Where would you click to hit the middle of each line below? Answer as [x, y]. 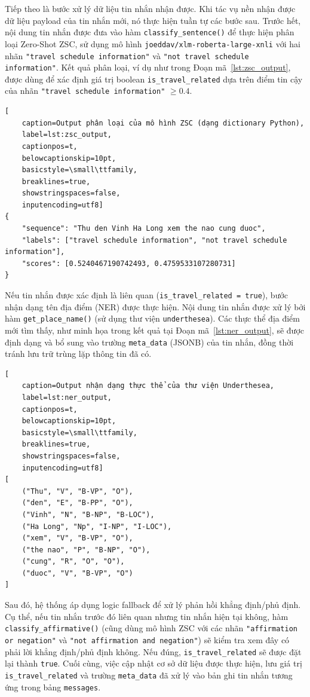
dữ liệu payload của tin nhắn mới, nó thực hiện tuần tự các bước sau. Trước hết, [153, 20]
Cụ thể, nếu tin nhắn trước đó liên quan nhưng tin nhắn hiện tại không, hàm [147, 616]
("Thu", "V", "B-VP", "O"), [77, 491]
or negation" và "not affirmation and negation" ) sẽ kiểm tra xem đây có [147, 639]
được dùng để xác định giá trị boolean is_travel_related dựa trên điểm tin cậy [154, 79]
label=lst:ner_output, [67, 397]
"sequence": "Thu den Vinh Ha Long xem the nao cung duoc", [144, 229]
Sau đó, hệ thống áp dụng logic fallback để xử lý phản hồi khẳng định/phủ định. [153, 605]
